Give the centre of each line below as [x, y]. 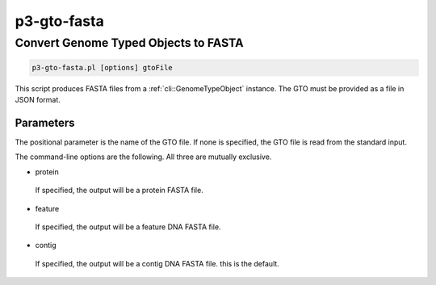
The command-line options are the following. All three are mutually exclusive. [143, 157]
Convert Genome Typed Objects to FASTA [129, 43]
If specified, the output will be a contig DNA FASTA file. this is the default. [157, 263]
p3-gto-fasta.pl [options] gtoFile [102, 67]
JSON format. [38, 100]
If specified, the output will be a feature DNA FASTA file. [128, 227]
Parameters [45, 122]
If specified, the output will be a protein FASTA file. [119, 191]
